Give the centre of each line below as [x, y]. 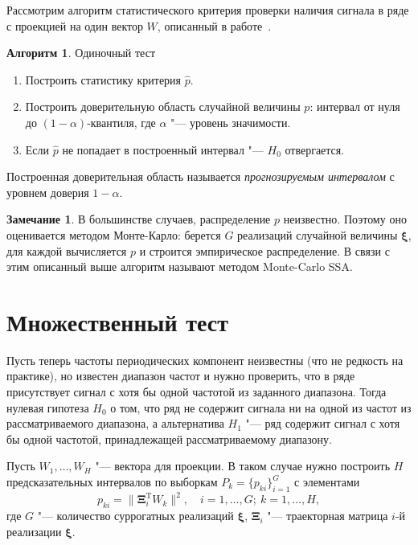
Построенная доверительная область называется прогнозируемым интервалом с [201, 176]
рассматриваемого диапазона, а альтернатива [115, 423]
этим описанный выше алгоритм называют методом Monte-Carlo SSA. [180, 266]
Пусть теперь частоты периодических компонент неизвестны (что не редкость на [205, 360]
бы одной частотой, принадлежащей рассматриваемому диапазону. [169, 438]
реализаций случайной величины [318, 234]
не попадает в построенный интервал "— [163, 149]
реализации [34, 531]
